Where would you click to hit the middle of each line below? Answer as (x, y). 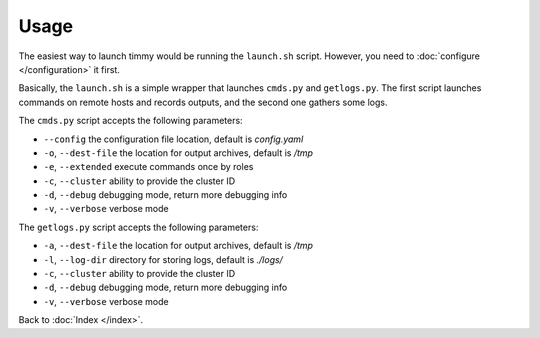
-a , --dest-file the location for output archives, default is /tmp (178, 246)
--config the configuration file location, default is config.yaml (173, 139)
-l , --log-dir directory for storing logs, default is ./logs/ (163, 259)
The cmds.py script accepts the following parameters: (131, 121)
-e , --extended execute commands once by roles (148, 167)
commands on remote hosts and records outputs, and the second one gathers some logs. (203, 102)
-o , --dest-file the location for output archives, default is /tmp (178, 152)
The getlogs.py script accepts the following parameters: (138, 227)
